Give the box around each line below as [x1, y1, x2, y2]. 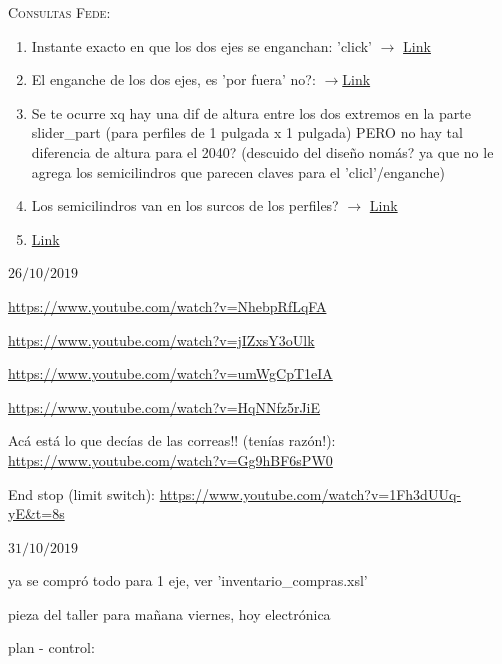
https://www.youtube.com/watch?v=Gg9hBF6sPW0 [8, 449, 333, 470]
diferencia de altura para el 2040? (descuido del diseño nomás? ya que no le [31, 141, 494, 162]
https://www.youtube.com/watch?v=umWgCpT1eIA [8, 363, 333, 384]
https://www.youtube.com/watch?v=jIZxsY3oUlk [8, 329, 315, 350]
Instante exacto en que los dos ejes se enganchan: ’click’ [31, 35, 373, 56]
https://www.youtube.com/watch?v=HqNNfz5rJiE [8, 396, 321, 417]
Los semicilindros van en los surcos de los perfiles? [31, 195, 339, 216]
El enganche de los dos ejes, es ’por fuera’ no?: [31, 69, 316, 90]
